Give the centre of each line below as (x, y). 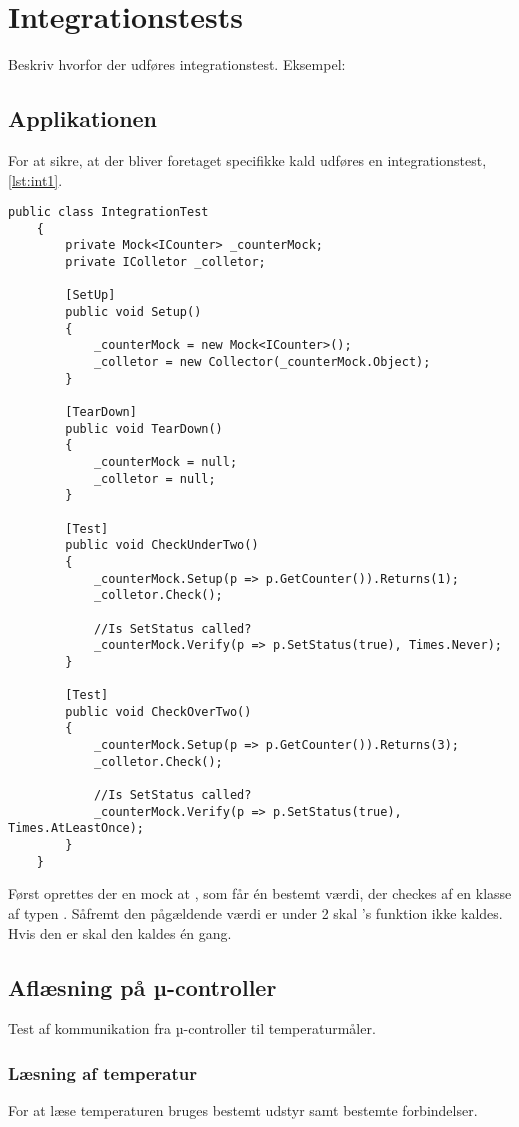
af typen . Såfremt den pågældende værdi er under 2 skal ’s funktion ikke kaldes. (255, 912)
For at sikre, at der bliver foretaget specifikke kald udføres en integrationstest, (247, 159)
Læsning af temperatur (102, 1072)
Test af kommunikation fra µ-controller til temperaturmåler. (192, 1028)
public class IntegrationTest (108, 212)
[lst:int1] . (35, 179)
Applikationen (83, 118)
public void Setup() (133, 312)
